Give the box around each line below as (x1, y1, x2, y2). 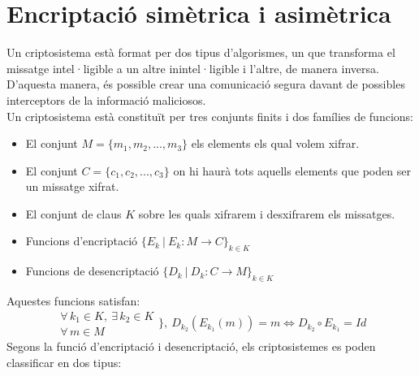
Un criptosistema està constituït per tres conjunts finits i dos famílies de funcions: (6, 107, 413, 124)
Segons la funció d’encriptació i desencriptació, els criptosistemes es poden (6, 338, 376, 355)
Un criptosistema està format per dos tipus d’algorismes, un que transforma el (6, 44, 395, 61)
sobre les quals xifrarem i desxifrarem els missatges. (138, 205, 395, 222)
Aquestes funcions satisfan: (6, 292, 140, 309)
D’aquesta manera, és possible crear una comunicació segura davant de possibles (6, 76, 405, 93)
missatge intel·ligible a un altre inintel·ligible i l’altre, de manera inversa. (6, 59, 379, 76)
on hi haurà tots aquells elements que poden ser (173, 162, 411, 179)
